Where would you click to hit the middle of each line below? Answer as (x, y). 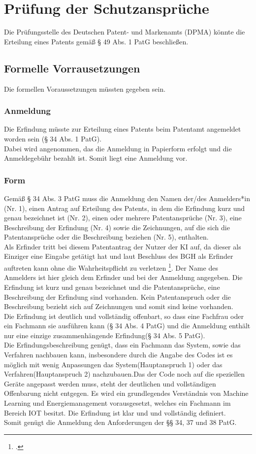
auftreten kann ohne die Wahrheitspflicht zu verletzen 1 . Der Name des (111, 267)
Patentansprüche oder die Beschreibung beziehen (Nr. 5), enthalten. (106, 237)
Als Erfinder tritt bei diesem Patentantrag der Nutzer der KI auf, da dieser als (123, 246)
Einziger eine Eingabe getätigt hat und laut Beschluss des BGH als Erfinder (119, 256)
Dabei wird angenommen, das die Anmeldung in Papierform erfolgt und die (118, 148)
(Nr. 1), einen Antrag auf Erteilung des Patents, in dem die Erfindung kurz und (125, 208)
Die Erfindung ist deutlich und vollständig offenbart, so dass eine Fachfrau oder (124, 316)
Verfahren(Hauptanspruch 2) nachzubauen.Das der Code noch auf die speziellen (125, 374)
